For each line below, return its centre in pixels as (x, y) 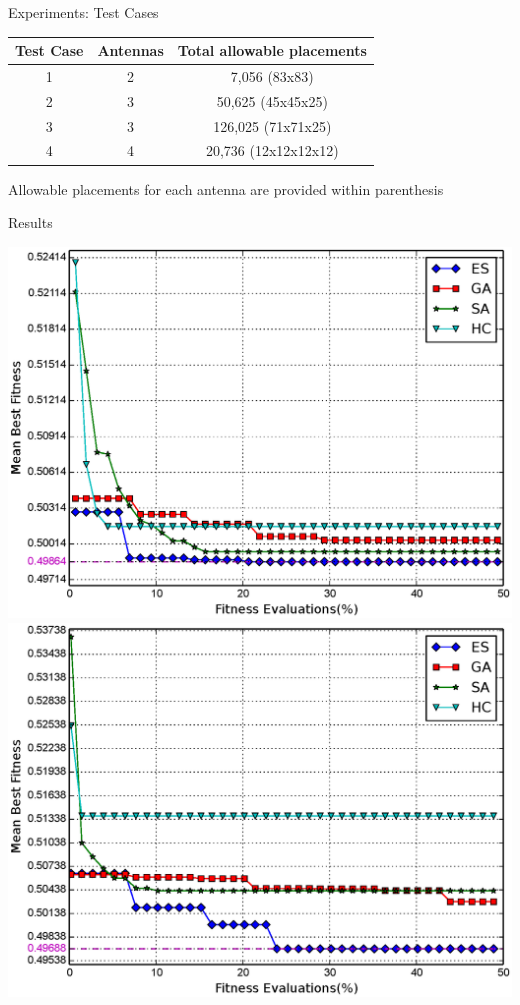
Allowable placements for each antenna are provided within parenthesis (226, 188)
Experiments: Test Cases (83, 12)
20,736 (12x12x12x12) (272, 150)
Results (30, 222)
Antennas (130, 50)
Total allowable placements (272, 50)
